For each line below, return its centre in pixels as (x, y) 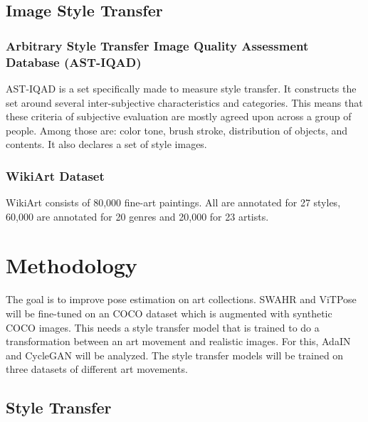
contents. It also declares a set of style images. (106, 144)
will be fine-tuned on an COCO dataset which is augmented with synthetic (169, 313)
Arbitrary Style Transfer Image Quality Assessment (157, 45)
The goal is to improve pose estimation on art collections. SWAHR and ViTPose (181, 299)
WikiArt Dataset (55, 175)
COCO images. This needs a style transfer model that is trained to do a (163, 327)
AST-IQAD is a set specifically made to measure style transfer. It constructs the (181, 88)
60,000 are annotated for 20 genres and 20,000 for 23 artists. (137, 216)
